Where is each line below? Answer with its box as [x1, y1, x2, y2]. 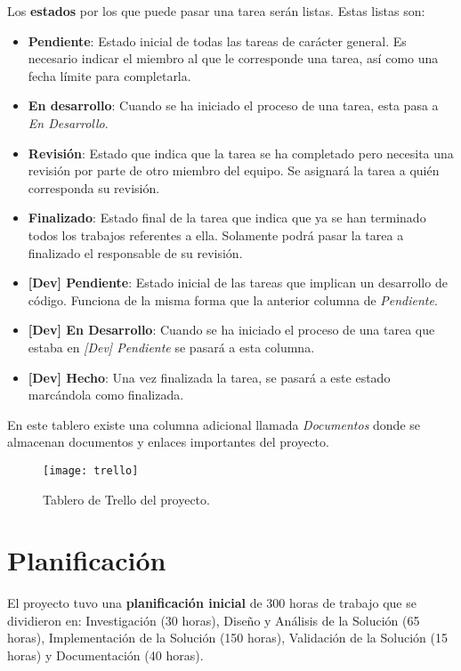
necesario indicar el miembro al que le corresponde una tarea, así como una [28, 49, 439, 68]
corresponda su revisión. [28, 178, 160, 197]
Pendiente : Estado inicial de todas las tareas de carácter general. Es [28, 31, 407, 50]
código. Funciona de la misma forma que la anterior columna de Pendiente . [28, 290, 438, 309]
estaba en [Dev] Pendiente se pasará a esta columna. [28, 337, 315, 356]
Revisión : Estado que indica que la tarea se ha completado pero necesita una [28, 143, 454, 162]
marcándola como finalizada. [28, 385, 184, 404]
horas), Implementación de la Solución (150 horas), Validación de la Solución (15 [7, 628, 448, 647]
